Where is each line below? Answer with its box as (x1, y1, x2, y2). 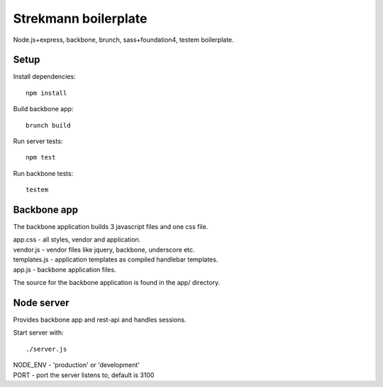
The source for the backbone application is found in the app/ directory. (13, 279, 221, 287)
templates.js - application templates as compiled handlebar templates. (13, 255, 218, 264)
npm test (26, 153, 56, 162)
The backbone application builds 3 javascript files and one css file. (13, 223, 209, 231)
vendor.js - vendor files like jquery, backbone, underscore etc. (13, 245, 195, 254)
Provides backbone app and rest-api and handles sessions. (13, 315, 187, 324)
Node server (13, 296, 70, 308)
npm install (26, 89, 67, 97)
